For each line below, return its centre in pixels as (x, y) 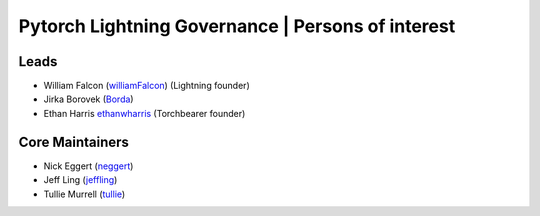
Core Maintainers (74, 141)
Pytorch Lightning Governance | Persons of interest (237, 26)
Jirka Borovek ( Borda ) (88, 99)
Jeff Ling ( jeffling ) (80, 180)
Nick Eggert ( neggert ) (88, 166)
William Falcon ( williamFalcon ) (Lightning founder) (146, 86)
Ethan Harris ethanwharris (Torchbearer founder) (144, 113)
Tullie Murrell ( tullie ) (84, 194)
